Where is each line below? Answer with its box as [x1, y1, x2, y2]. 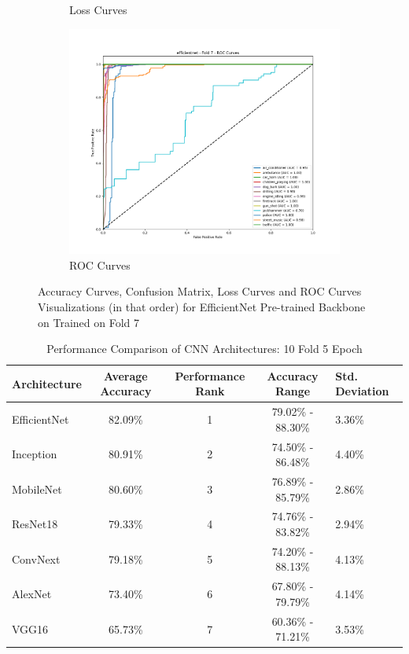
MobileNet [12, 480, 62, 497]
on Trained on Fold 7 [38, 314, 139, 330]
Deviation [335, 383, 389, 399]
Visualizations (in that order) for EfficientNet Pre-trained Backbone [38, 298, 366, 314]
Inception [12, 446, 57, 462]
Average [104, 367, 148, 384]
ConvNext [12, 550, 61, 567]
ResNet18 [12, 516, 58, 532]
